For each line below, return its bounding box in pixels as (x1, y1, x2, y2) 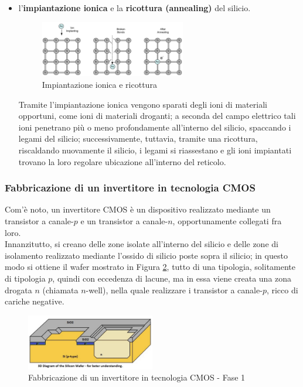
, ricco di (266, 283, 298, 296)
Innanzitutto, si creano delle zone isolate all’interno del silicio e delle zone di (5, 238, 278, 250)
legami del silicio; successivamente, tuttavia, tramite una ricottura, (18, 132, 258, 145)
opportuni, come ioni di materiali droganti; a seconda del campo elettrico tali (18, 109, 296, 122)
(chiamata (42, 283, 79, 296)
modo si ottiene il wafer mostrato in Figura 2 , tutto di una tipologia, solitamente (5, 261, 296, 273)
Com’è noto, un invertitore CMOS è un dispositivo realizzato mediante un (5, 203, 271, 215)
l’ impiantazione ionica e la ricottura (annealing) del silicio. (18, 2, 251, 13)
